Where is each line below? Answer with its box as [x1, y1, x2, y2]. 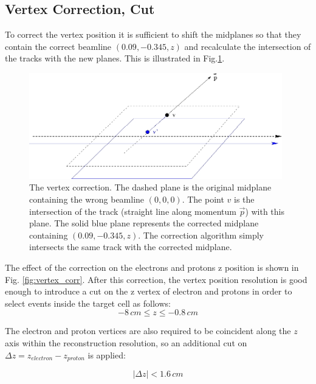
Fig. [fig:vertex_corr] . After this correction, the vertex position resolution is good [5, 273, 307, 285]
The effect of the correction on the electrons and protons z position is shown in [5, 261, 299, 274]
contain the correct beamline [5, 40, 112, 52]
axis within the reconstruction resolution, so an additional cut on [5, 337, 247, 349]
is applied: [88, 348, 126, 361]
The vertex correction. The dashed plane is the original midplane [29, 181, 272, 194]
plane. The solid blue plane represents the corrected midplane [29, 217, 259, 229]
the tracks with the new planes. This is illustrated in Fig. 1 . [5, 52, 225, 65]
